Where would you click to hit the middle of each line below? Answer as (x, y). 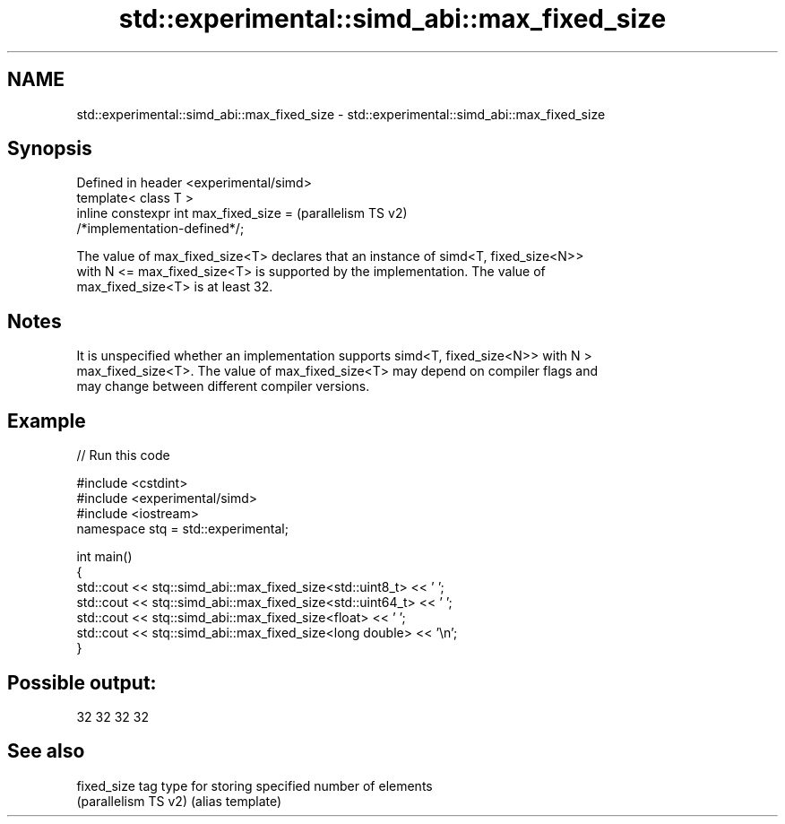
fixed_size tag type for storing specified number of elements (254, 785)
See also (46, 751)
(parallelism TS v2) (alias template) (179, 801)
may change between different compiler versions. (223, 386)
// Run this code (123, 455)
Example (47, 421)
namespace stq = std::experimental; (182, 529)
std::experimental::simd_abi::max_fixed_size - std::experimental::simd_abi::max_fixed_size (341, 114)
